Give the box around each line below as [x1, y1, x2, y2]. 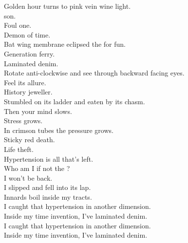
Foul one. [4, 20, 32, 30]
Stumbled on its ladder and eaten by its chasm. [4, 96, 145, 106]
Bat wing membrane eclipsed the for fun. [4, 39, 126, 49]
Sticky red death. [4, 134, 55, 145]
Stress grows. [4, 115, 43, 126]
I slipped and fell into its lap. [4, 182, 91, 192]
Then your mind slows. [4, 106, 72, 116]
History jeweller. [4, 87, 53, 97]
